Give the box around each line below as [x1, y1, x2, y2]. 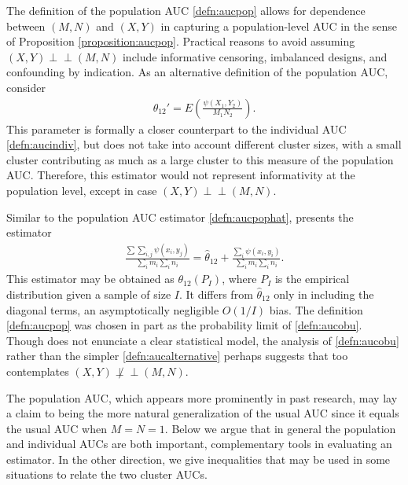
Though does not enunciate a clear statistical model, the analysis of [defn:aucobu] [6, 332, 399, 348]
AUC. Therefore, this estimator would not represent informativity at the [6, 167, 355, 183]
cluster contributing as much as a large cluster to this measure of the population [6, 151, 394, 167]
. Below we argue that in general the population [164, 420, 396, 436]
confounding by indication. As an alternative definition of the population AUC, [6, 64, 388, 80]
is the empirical [274, 270, 350, 287]
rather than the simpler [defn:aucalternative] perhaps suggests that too [6, 347, 348, 364]
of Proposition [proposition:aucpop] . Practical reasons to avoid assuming [6, 33, 355, 50]
